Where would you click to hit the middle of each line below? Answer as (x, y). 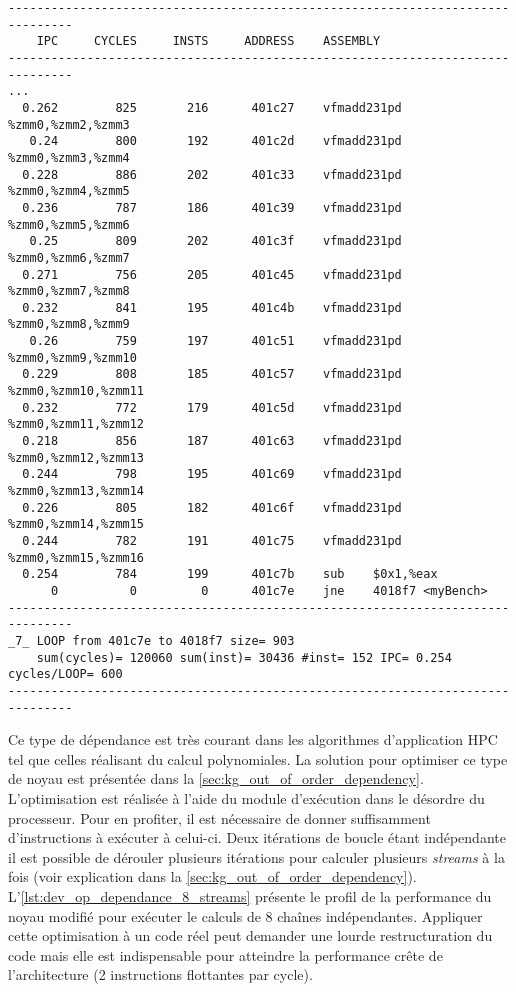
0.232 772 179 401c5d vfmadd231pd (212, 407)
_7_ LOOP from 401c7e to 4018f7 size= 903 (151, 640)
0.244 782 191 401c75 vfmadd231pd (212, 541)
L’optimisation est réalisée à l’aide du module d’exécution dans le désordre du (246, 798)
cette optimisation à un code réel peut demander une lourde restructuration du (250, 935)
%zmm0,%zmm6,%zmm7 (69, 257)
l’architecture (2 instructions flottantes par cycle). (160, 974)
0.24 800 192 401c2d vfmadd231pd (215, 141)
